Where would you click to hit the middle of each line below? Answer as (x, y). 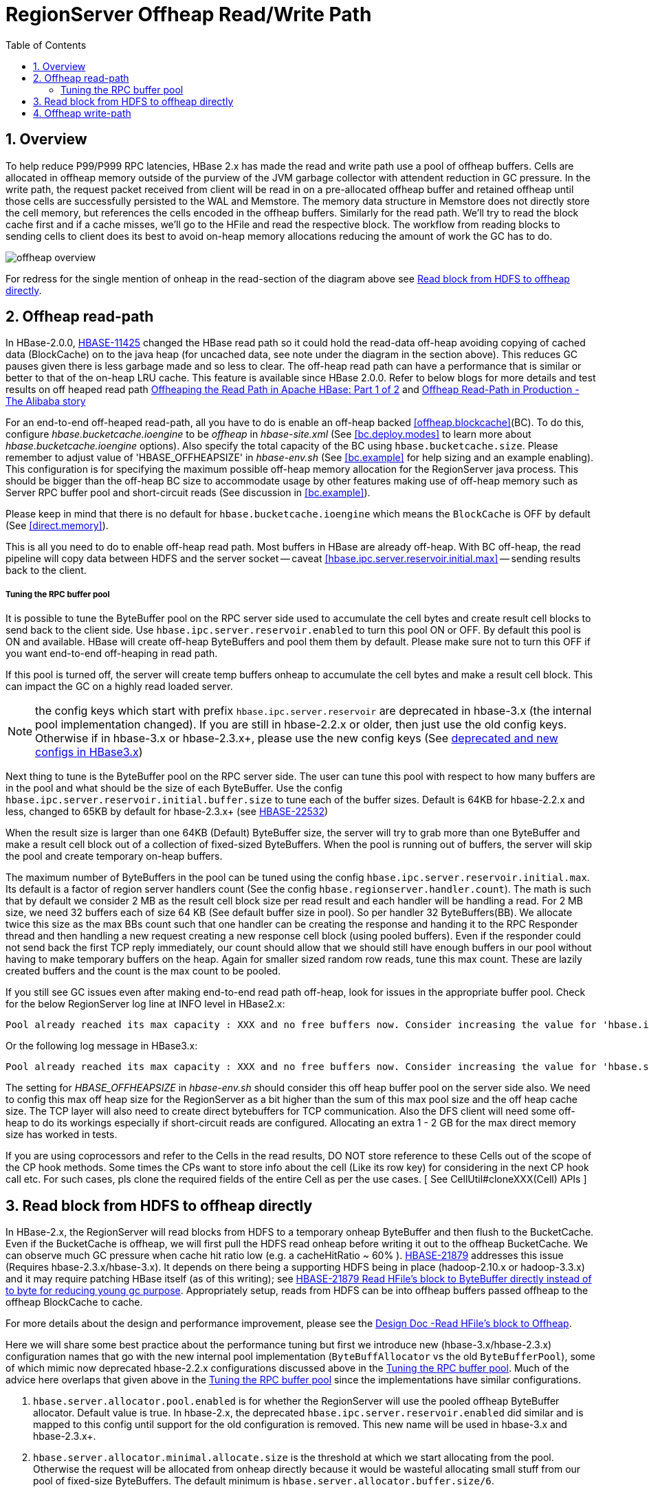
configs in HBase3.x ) (89, 752)
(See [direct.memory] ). (57, 526)
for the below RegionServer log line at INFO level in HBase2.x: (145, 1004)
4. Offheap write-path (82, 113)
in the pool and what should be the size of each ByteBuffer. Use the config (174, 788)
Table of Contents (46, 45)
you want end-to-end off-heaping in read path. (112, 654)
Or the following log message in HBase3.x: (102, 1046)
